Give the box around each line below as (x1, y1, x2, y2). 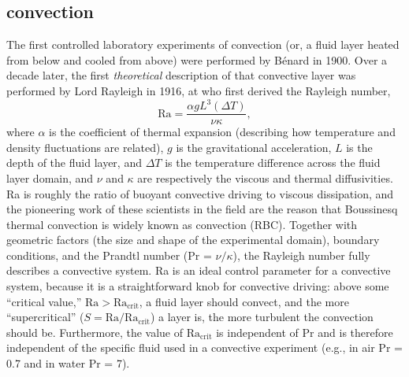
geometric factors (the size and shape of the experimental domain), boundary (6, 231, 380, 248)
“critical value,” (6, 293, 82, 309)
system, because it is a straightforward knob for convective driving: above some (6, 278, 389, 294)
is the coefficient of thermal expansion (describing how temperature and (49, 124, 396, 140)
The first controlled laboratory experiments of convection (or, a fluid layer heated (6, 36, 400, 53)
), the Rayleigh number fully (232, 246, 370, 263)
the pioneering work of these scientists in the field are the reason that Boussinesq (6, 201, 398, 217)
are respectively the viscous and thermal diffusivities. (137, 169, 393, 186)
